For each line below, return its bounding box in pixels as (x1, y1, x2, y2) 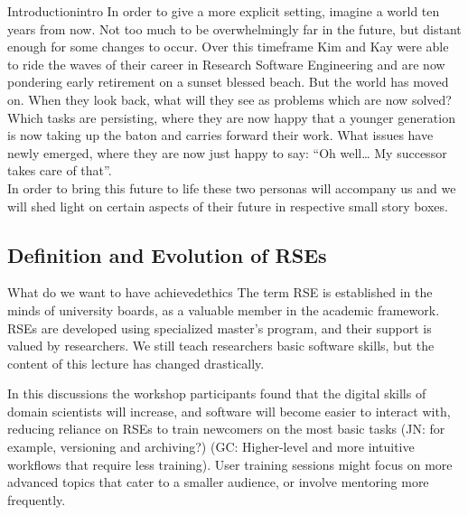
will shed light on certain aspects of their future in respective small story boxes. (7, 196, 448, 215)
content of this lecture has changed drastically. (7, 353, 265, 372)
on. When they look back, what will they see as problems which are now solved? (7, 89, 452, 108)
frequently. (7, 490, 66, 509)
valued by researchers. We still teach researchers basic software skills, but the (7, 336, 435, 355)
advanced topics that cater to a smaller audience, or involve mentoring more (7, 473, 429, 492)
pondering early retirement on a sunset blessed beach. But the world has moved (7, 72, 449, 91)
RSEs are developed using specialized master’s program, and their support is (7, 318, 432, 337)
